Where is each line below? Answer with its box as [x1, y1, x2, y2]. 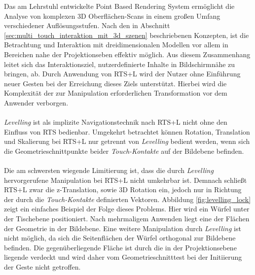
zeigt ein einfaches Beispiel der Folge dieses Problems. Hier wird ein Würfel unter [4, 204, 250, 214]
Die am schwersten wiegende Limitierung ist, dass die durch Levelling [4, 165, 214, 175]
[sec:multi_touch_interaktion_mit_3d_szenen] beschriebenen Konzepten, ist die [4, 30, 249, 40]
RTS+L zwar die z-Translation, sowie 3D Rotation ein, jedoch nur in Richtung [4, 184, 242, 195]
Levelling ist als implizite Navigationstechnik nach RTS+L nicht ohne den [4, 117, 227, 127]
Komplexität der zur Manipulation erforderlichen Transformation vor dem [4, 88, 227, 98]
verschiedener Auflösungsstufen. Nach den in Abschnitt [4, 20, 170, 31]
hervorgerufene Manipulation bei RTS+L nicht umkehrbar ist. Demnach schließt [4, 174, 247, 185]
